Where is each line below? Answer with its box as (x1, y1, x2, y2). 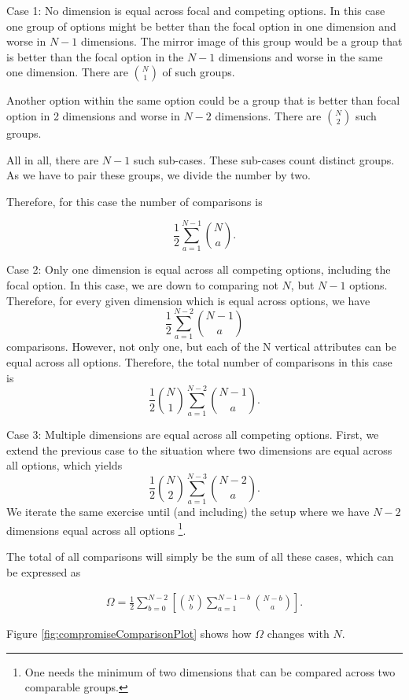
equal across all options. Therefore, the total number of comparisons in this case (6, 353, 392, 370)
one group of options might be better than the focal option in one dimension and (6, 17, 396, 34)
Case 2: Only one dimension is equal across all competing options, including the (6, 261, 391, 278)
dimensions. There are (215, 107, 322, 123)
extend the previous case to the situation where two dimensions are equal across (6, 441, 392, 458)
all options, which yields (6, 457, 123, 473)
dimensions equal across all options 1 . (6, 519, 186, 538)
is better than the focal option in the (6, 48, 184, 64)
